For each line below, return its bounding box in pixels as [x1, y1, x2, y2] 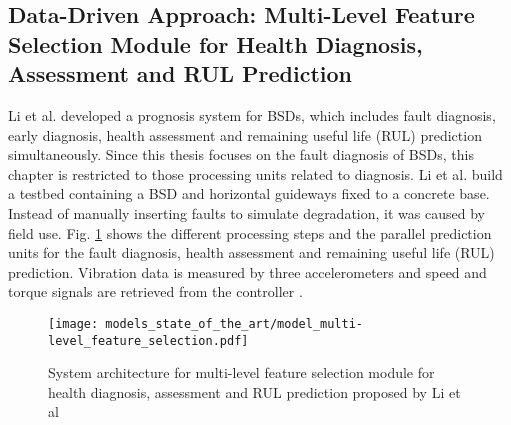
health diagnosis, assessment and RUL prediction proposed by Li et [48, 381, 461, 402]
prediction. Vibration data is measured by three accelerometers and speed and [8, 261, 487, 282]
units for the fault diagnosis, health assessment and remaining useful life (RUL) [8, 242, 495, 263]
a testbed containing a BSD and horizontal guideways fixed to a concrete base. [8, 183, 490, 204]
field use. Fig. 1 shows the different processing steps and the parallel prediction [8, 222, 492, 243]
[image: [48, 316, 99, 331]
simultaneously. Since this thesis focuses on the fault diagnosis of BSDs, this [8, 144, 474, 165]
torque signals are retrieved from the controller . [8, 281, 303, 302]
